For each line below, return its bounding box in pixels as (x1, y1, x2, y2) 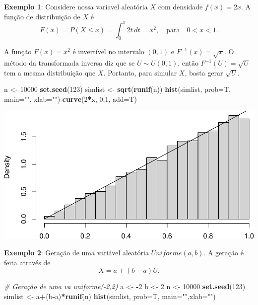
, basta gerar (185, 67, 223, 77)
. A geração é (203, 247, 244, 258)
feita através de (4, 257, 51, 267)
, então (178, 58, 198, 68)
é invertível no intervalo (72, 46, 144, 57)
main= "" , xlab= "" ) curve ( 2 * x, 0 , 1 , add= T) (4, 94, 137, 104)
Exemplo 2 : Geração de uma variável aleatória (4, 247, 149, 258)
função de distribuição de (4, 11, 80, 21)
